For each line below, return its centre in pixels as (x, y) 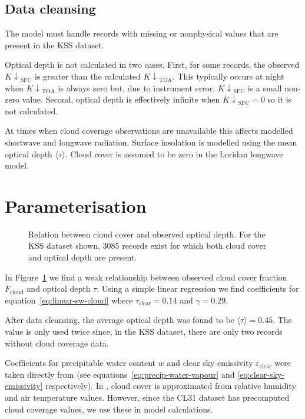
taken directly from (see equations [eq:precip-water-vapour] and (120, 374)
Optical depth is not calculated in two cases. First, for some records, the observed (152, 65)
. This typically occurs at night (228, 76)
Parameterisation (76, 205)
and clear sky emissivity (210, 363)
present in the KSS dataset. (54, 44)
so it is (280, 99)
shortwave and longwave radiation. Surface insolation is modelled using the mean (151, 142)
